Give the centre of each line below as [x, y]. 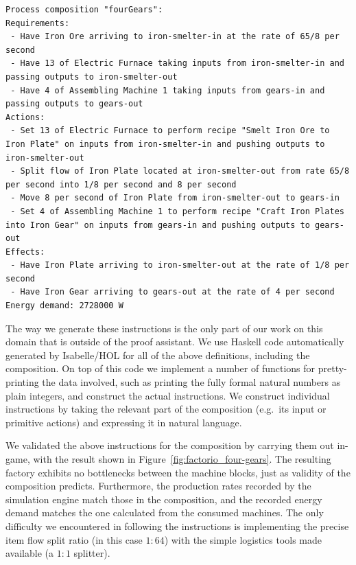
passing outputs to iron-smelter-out [92, 77]
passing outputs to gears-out [74, 104]
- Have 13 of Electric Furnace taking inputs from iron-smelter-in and [177, 64]
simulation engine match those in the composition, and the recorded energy [164, 499]
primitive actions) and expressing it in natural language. [124, 422]
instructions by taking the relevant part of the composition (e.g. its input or [166, 409]
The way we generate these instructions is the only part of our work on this [164, 328]
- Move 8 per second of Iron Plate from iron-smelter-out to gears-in [175, 198]
